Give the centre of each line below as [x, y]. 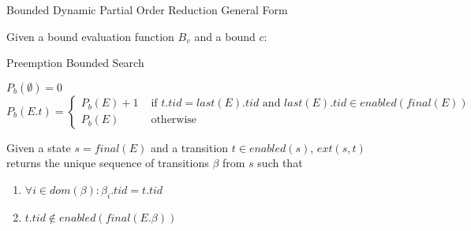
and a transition [189, 147]
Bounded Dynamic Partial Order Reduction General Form [147, 9]
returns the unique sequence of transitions [108, 163]
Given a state [39, 147]
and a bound [225, 36]
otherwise [174, 120]
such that [280, 163]
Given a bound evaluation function [90, 36]
